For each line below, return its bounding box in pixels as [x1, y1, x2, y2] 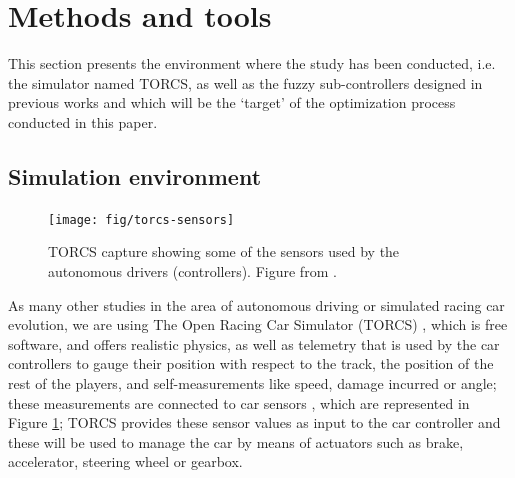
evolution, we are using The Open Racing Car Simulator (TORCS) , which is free [8, 314, 508, 335]
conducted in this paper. [8, 111, 158, 132]
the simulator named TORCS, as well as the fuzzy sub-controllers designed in [8, 72, 483, 93]
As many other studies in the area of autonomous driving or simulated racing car [8, 294, 505, 315]
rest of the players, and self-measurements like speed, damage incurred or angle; [8, 372, 497, 393]
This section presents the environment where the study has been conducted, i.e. [8, 53, 496, 74]
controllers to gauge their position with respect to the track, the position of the [8, 353, 494, 374]
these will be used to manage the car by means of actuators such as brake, [8, 431, 464, 452]
